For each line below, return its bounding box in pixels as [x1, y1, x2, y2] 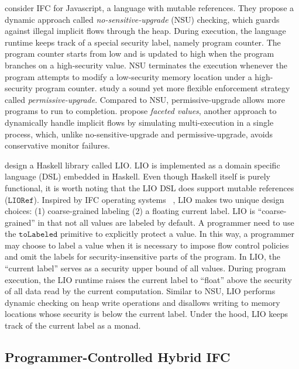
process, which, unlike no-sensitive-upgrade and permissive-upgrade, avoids [5, 127, 273, 140]
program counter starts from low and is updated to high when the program [5, 47, 274, 60]
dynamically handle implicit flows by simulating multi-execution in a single [5, 116, 274, 128]
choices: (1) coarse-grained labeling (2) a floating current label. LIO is [5, 205, 255, 217]
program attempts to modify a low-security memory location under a [5, 70, 252, 82]
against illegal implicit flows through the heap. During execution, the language [5, 25, 286, 37]
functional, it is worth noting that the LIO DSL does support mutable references [5, 181, 294, 194]
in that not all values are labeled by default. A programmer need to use [37, 216, 294, 228]
